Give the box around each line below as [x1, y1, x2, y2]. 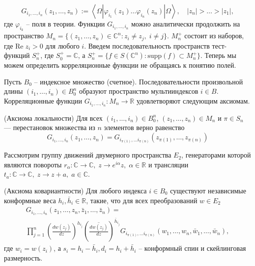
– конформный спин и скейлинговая [139, 243, 246, 253]
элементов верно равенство [104, 122, 185, 133]
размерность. [4, 252, 43, 263]
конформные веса [4, 195, 56, 205]
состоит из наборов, [184, 30, 244, 41]
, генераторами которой [181, 150, 251, 160]
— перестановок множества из [4, 122, 95, 133]
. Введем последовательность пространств [84, 40, 210, 51]
